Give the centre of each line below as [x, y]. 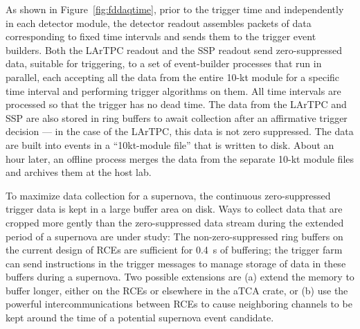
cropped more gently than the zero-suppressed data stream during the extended [175, 222]
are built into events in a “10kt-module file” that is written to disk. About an [170, 144]
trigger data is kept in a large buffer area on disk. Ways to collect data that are [174, 209]
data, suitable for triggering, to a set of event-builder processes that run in [164, 63]
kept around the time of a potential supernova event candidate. [140, 318]
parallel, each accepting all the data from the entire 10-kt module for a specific [173, 77]
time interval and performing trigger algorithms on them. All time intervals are [173, 90]
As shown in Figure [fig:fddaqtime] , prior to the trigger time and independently [175, 9]
